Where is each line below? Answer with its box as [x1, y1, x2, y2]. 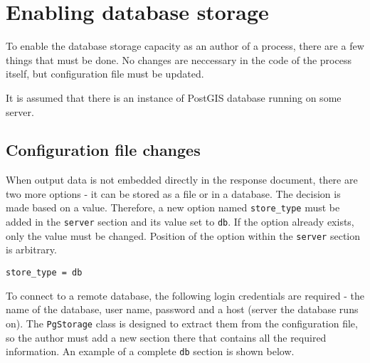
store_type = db [6, 268, 83, 278]
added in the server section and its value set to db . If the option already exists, [6, 214, 354, 229]
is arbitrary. [6, 242, 57, 257]
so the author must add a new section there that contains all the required [6, 330, 327, 344]
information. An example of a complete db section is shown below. [6, 344, 295, 359]
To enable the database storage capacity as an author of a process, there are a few [6, 38, 364, 53]
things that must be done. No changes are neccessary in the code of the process [6, 52, 351, 67]
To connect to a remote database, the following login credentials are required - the [6, 288, 364, 302]
